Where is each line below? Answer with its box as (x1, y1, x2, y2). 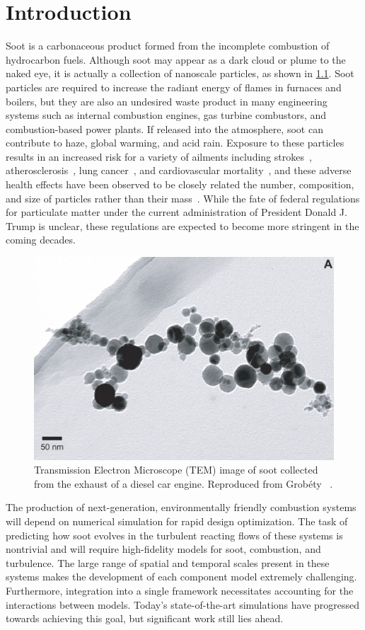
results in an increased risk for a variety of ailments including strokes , (6, 149, 312, 164)
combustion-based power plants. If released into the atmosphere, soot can (6, 121, 323, 136)
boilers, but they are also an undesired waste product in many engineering (6, 93, 328, 108)
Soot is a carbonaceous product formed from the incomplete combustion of (6, 38, 330, 53)
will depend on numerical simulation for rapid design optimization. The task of (6, 513, 348, 528)
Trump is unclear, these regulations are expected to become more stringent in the (6, 218, 359, 233)
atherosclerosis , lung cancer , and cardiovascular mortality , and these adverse (6, 163, 352, 178)
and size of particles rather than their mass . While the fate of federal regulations (6, 190, 360, 205)
